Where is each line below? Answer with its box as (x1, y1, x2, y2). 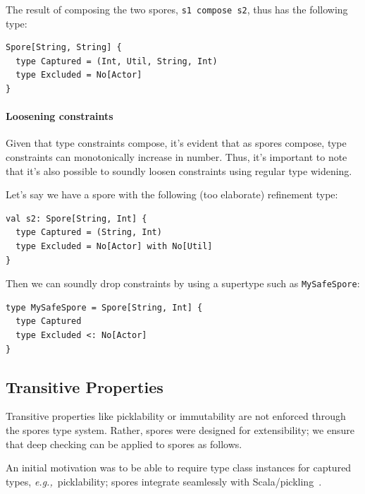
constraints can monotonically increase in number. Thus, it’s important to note (6, 150, 347, 164)
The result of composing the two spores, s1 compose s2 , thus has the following (6, 2, 348, 16)
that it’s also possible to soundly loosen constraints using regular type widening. (6, 163, 352, 178)
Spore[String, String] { (6, 42, 122, 53)
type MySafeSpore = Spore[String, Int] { (6, 302, 203, 313)
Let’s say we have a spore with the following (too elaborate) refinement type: (6, 187, 338, 202)
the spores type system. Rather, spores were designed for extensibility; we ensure (6, 423, 354, 437)
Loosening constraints (6, 109, 113, 123)
